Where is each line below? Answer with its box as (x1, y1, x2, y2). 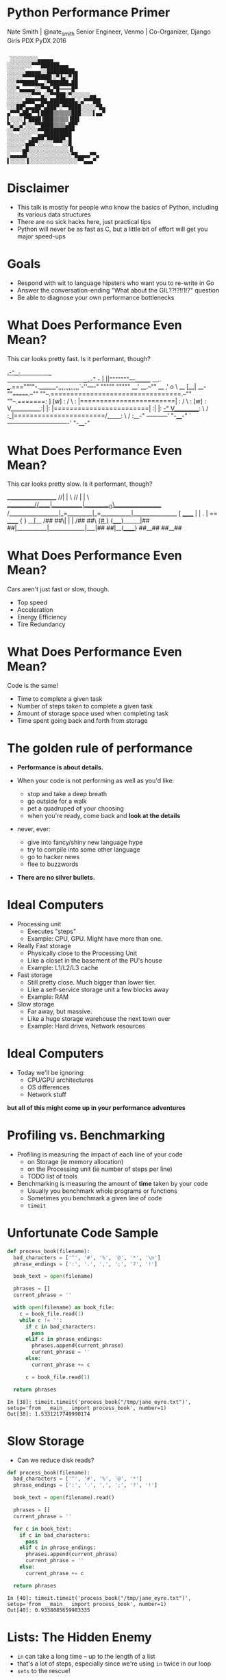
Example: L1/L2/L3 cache (27, 964, 99, 972)
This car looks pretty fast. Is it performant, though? (7, 354, 151, 362)
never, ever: (16, 825, 51, 833)
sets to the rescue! (16, 1666, 71, 1675)
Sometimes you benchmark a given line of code (27, 1194, 162, 1202)
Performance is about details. (16, 763, 104, 771)
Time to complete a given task (16, 695, 103, 703)
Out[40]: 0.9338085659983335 (7, 1607, 90, 1614)
